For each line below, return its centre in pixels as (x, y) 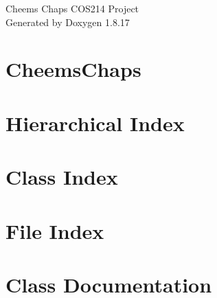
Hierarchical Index (95, 123)
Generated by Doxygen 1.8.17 (68, 22)
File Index (55, 230)
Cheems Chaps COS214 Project (72, 8)
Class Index (62, 177)
